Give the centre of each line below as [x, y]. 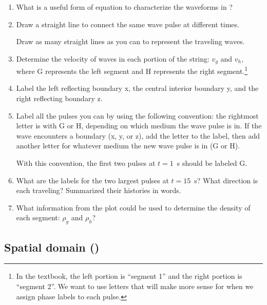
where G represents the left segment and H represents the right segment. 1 [132, 70]
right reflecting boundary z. [59, 98]
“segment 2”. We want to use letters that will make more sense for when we [135, 286]
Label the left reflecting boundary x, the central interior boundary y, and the [137, 88]
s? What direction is [226, 180]
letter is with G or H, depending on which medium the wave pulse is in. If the [139, 126]
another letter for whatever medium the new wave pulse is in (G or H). [128, 146]
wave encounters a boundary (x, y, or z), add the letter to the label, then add [138, 135]
